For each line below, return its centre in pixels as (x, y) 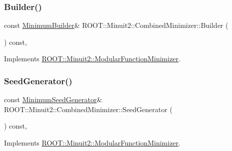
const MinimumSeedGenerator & (53, 99)
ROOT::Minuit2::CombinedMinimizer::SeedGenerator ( (88, 109)
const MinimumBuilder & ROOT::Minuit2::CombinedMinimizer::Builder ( (116, 25)
